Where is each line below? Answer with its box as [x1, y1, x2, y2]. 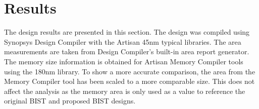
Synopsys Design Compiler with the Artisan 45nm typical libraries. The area [4, 36, 241, 47]
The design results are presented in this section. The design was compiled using [4, 27, 250, 37]
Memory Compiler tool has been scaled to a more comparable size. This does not [4, 76, 255, 86]
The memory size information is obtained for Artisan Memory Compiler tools [4, 56, 243, 66]
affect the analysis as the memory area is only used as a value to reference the [4, 85, 245, 96]
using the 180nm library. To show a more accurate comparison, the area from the [4, 66, 255, 76]
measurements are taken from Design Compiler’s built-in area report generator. [4, 46, 249, 57]
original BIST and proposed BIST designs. [4, 95, 136, 106]
